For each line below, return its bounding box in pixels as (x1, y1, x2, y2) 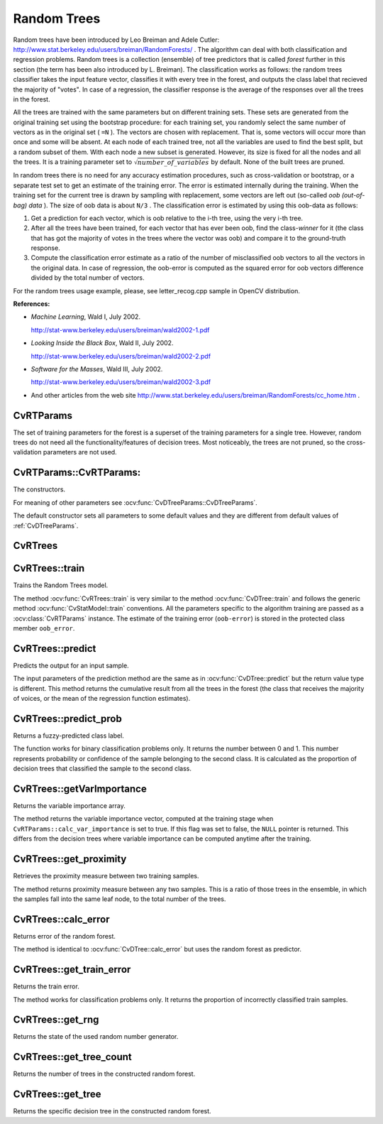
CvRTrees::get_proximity (13, 853, 127, 866)
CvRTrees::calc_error (13, 913, 110, 925)
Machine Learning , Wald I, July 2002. (30, 312, 141, 321)
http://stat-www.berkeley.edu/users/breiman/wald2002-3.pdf (30, 378, 211, 386)
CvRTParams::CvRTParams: (13, 466, 141, 479)
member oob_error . (13, 624, 75, 632)
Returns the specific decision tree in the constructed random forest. (13, 1107, 212, 1115)
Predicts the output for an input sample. (13, 661, 129, 670)
